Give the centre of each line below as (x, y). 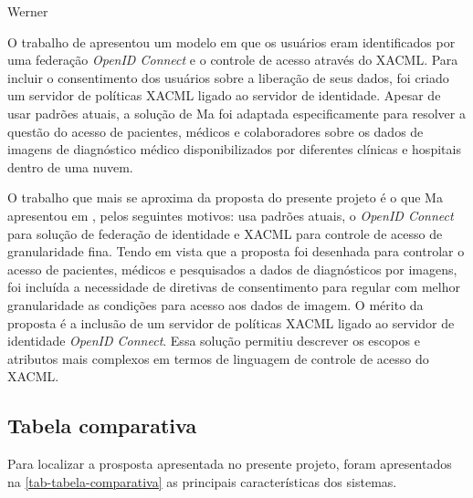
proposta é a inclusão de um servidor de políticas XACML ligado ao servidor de (231, 322)
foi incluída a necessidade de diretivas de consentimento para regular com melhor (234, 287)
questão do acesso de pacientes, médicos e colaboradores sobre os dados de (215, 131)
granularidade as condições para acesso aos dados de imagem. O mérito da (215, 304)
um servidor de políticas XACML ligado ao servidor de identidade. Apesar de (224, 95)
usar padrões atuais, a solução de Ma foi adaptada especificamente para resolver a (236, 113)
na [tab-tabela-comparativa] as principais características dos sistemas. (202, 481)
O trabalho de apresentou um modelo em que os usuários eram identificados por (231, 41)
